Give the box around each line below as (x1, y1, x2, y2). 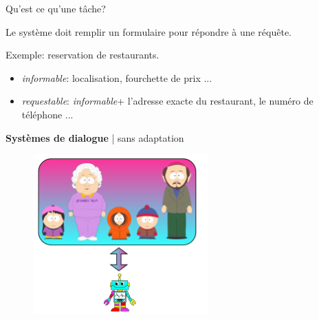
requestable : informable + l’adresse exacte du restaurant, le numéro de (21, 94, 313, 108)
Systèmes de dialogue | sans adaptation (5, 130, 184, 145)
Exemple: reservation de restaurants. (5, 47, 159, 62)
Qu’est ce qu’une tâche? (5, 1, 106, 15)
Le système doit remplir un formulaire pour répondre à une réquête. (5, 24, 292, 39)
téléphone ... (21, 107, 74, 121)
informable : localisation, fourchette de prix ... (21, 70, 212, 85)
